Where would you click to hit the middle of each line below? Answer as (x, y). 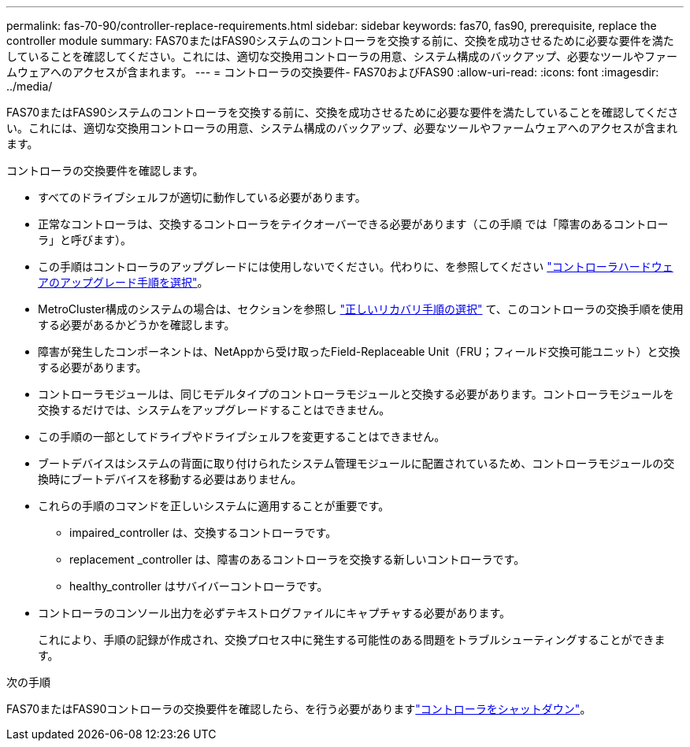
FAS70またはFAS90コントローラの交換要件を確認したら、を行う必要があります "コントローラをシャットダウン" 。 (299, 709)
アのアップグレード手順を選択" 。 (123, 282)
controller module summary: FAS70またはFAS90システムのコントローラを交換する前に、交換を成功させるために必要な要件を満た (340, 41)
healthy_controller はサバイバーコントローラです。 (199, 586)
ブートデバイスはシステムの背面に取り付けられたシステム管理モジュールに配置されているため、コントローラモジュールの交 (356, 463)
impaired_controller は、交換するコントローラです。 (203, 533)
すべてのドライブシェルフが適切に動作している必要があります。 (202, 197)
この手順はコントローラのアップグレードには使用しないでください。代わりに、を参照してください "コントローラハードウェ (356, 266)
